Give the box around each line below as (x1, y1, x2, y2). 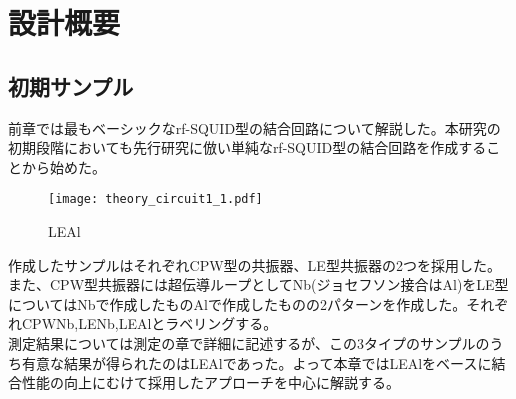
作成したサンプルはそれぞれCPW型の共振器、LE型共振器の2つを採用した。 (8, 254, 501, 275)
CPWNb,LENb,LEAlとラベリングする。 (21, 313, 278, 334)
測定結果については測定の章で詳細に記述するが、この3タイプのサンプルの (8, 332, 490, 353)
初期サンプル (8, 70, 134, 101)
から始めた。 (21, 156, 106, 177)
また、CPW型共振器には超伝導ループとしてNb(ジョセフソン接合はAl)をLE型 (8, 274, 509, 295)
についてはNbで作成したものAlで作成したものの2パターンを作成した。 (8, 293, 467, 314)
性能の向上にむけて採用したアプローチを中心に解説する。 (21, 372, 400, 393)
